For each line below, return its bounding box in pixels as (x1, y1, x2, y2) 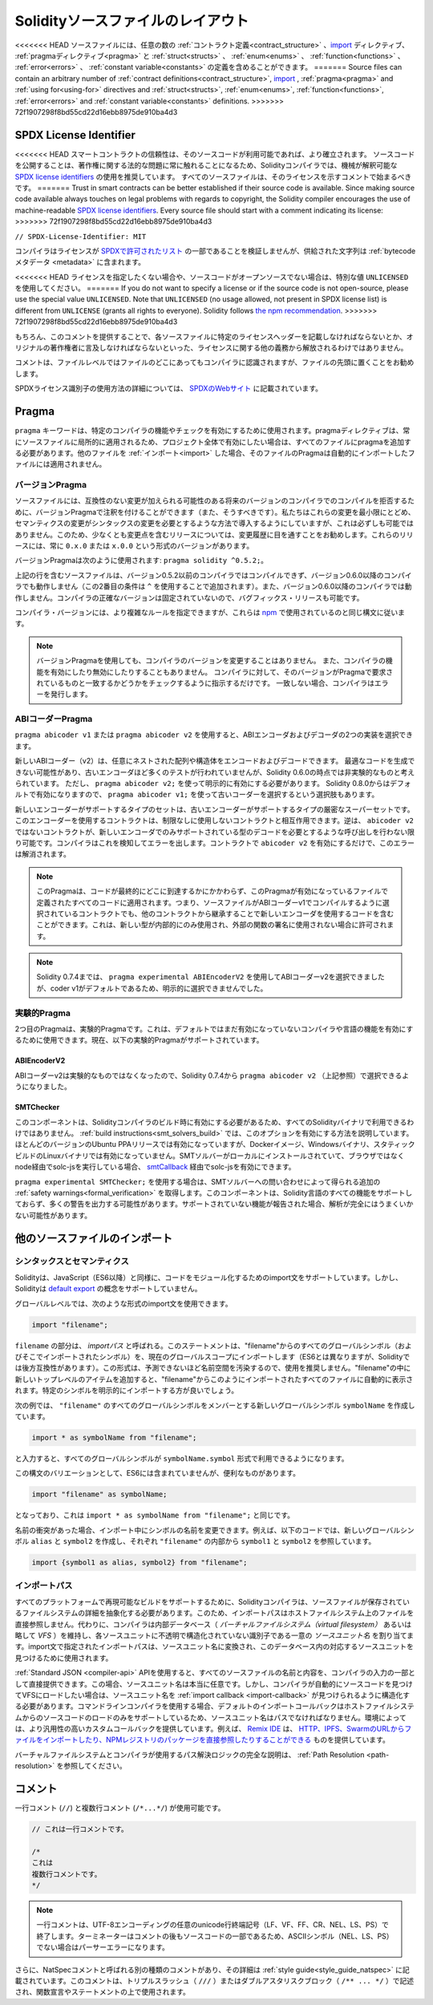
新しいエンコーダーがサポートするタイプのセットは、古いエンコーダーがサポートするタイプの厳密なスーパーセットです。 (14, 804, 415, 814)
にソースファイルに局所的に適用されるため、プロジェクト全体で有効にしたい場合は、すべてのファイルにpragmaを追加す (14, 437, 412, 447)
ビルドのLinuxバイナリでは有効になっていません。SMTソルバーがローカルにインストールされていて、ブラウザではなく (14, 1151, 405, 1160)
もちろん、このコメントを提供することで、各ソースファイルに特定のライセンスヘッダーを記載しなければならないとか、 (14, 331, 407, 341)
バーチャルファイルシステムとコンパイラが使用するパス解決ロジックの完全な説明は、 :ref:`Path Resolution (14, 1749, 365, 1760)
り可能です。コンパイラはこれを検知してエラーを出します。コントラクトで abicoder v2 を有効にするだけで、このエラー (14, 838, 415, 848)
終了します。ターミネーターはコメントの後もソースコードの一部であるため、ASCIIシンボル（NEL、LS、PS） (36, 1931, 394, 1941)
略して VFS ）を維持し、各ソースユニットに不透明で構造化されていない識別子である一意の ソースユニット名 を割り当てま (14, 1630, 415, 1640)
